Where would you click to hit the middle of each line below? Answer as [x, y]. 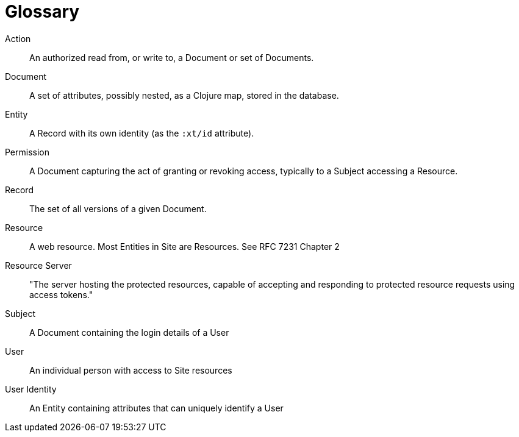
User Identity [31, 389]
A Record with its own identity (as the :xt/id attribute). [142, 133]
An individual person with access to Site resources [131, 370]
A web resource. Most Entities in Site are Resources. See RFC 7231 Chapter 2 [184, 246]
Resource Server [38, 265]
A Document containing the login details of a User [129, 332]
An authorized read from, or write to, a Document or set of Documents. [172, 57]
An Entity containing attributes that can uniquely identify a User [156, 408]
